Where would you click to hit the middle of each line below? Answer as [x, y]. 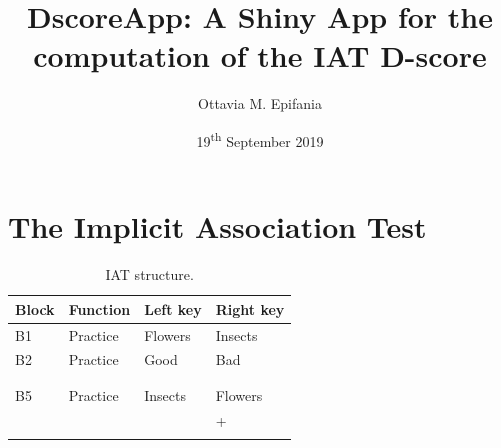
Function [99, 308]
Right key [250, 308]
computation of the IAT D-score [260, 55]
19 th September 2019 [260, 139]
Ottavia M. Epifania [260, 103]
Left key [173, 308]
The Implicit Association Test [217, 226]
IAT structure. [149, 274]
